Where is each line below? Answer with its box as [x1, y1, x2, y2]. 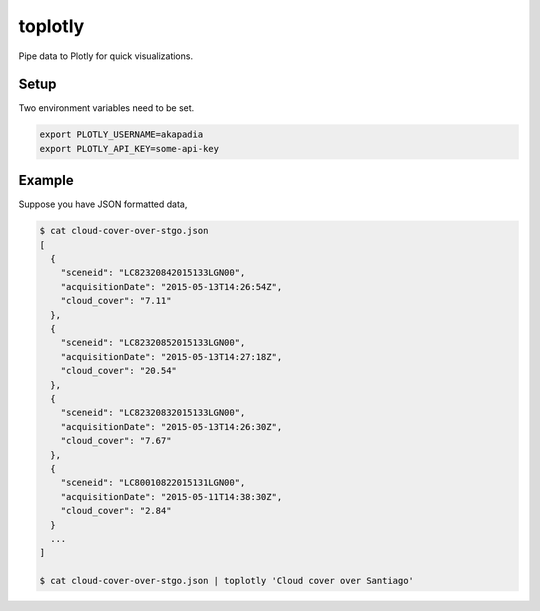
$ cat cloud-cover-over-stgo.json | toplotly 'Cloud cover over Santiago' [39, 575, 415, 587]
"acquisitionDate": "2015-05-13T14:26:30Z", [60, 421, 283, 432]
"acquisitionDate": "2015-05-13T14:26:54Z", [60, 281, 283, 292]
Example [18, 172, 74, 189]
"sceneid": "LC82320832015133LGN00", [60, 407, 246, 419]
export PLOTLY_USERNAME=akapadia [39, 129, 204, 140]
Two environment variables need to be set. [18, 102, 195, 114]
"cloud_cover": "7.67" [60, 435, 172, 447]
